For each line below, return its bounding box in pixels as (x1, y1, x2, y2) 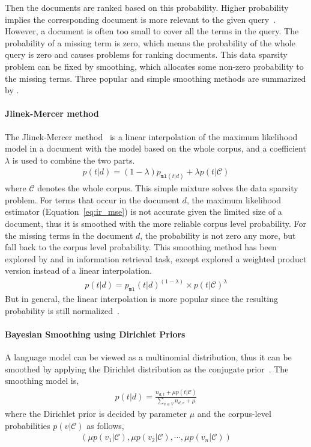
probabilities (5, 419, 50, 431)
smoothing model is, (5, 374, 79, 387)
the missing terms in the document (5, 229, 133, 241)
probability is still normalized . (5, 304, 119, 316)
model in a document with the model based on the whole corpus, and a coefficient (5, 142, 306, 155)
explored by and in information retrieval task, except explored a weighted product (5, 252, 307, 265)
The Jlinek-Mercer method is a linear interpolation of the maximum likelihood (5, 130, 298, 143)
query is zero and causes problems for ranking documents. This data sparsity (5, 48, 288, 61)
